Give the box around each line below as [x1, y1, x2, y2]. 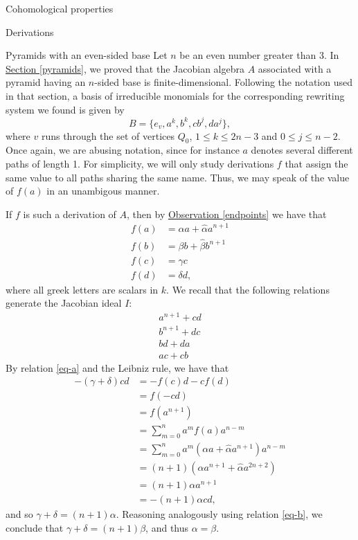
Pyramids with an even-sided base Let [6, 48, 168, 62]
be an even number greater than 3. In [179, 48, 339, 62]
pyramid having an [6, 75, 86, 89]
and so [6, 506, 33, 521]
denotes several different [251, 143, 353, 157]
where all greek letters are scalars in [6, 282, 159, 296]
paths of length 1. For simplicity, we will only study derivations [6, 156, 274, 171]
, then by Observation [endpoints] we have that [127, 206, 327, 221]
